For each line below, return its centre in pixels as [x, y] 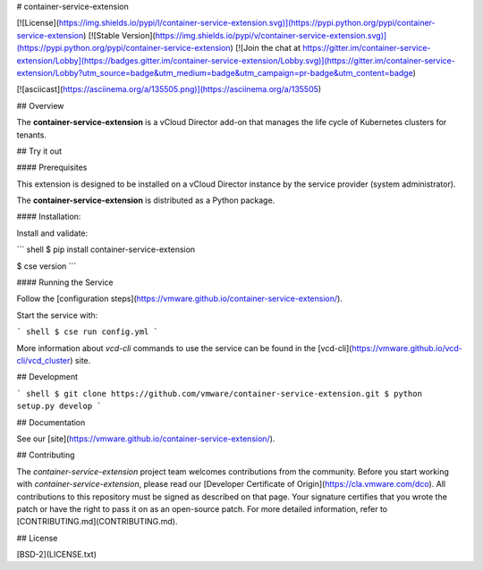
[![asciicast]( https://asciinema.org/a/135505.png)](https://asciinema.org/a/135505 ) [169, 89]
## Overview [40, 105]
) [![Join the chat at [266, 48]
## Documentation [51, 422]
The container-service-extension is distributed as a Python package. [146, 200]
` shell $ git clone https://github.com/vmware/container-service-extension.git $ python [219, 394]
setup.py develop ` [59, 406]
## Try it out [39, 151]
